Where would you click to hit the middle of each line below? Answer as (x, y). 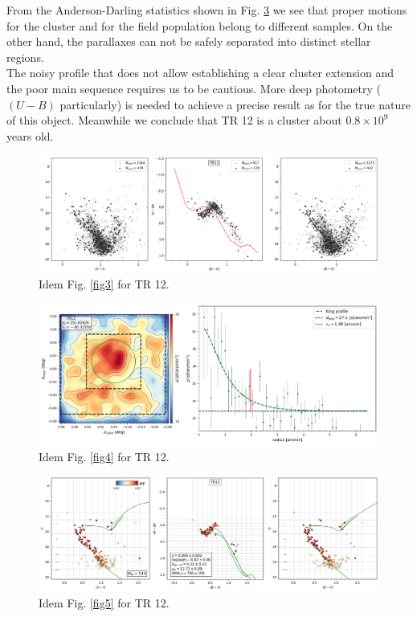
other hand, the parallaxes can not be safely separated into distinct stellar (189, 41)
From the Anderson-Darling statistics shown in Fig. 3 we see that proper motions (207, 10)
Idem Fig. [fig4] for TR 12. (104, 456)
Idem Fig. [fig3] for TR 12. (104, 284)
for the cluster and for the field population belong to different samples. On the (200, 25)
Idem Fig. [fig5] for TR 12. (104, 602)
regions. (25, 57)
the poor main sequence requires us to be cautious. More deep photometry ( (194, 88)
